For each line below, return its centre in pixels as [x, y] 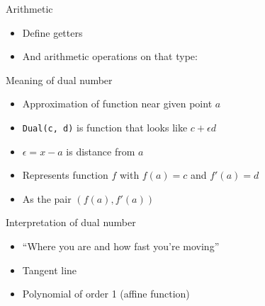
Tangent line [50, 270]
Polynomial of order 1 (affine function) [106, 294]
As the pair [47, 198]
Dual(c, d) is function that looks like [105, 127]
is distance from [101, 151]
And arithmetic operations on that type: [110, 56]
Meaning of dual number [59, 80]
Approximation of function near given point [117, 104]
